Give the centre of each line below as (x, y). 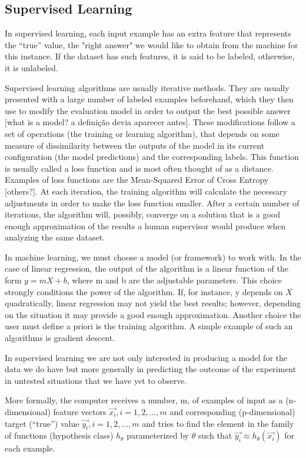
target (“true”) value (42, 423)
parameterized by (158, 435)
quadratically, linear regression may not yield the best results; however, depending (153, 303)
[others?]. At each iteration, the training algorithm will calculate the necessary (146, 191)
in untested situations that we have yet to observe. (96, 380)
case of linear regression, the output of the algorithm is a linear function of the (147, 268)
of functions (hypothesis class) (59, 435)
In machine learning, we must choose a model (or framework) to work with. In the (153, 257)
